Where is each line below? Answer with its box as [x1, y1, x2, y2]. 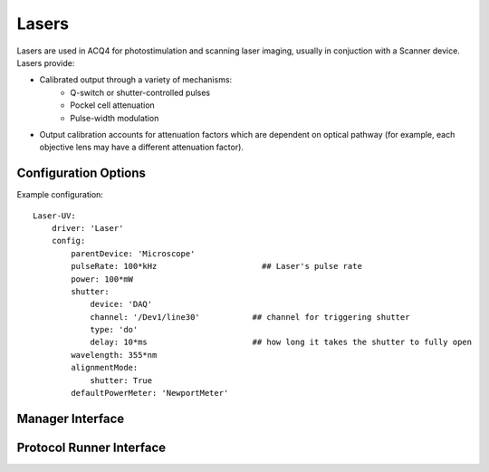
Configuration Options [16, 166, 147, 181]
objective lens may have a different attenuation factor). [39, 141, 244, 153]
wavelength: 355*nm [71, 350, 158, 360]
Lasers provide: [16, 57, 75, 68]
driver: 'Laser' [51, 223, 124, 233]
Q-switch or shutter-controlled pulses [70, 87, 211, 98]
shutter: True [90, 375, 153, 385]
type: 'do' [90, 324, 139, 335]
